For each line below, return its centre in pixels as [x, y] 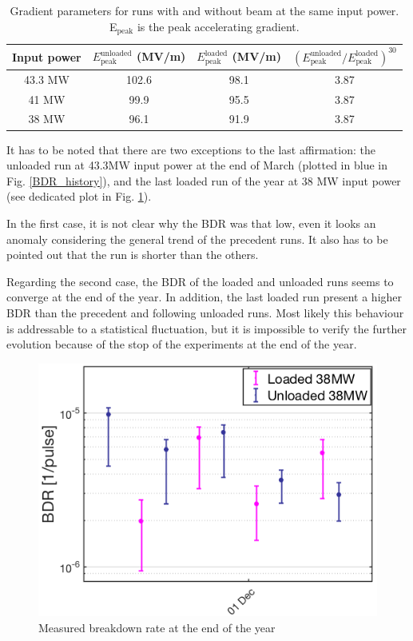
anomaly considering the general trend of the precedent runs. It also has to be [197, 239]
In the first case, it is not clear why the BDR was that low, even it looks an [191, 223]
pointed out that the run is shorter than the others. [133, 255]
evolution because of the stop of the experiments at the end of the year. [182, 344]
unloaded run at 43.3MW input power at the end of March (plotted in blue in [197, 165]
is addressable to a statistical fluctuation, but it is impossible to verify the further [206, 328]
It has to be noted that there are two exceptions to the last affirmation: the [191, 149]
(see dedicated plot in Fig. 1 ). [79, 196]
